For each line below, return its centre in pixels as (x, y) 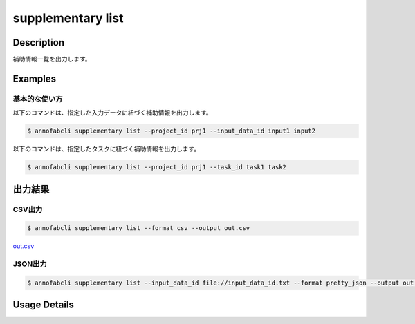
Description (39, 42)
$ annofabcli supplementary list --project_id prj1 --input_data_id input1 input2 (172, 131)
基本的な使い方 (38, 99)
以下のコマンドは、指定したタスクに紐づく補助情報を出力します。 (107, 149)
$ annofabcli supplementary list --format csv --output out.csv (139, 228)
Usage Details (43, 305)
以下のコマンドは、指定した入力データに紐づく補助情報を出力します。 (112, 113)
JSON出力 (30, 264)
